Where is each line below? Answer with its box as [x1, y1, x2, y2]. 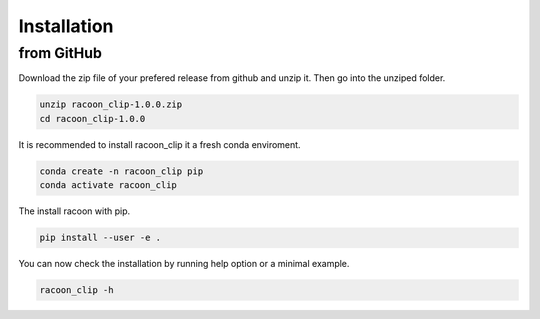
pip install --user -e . [39, 232, 162, 244]
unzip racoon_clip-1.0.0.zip [39, 99, 183, 110]
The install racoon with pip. [18, 205, 131, 217]
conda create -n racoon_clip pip [39, 165, 204, 177]
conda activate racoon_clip [39, 180, 177, 191]
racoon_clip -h [39, 285, 114, 296]
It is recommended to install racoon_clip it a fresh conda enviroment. [18, 138, 301, 150]
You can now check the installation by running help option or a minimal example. [18, 258, 350, 270]
